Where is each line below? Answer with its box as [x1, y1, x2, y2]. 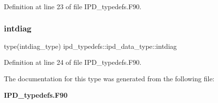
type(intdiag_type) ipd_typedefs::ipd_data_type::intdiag [4, 41, 177, 51]
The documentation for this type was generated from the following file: [4, 74, 215, 83]
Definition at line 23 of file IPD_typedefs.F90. [4, 1, 142, 11]
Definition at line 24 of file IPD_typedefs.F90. [4, 57, 142, 67]
